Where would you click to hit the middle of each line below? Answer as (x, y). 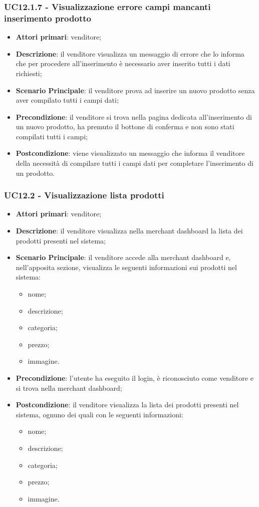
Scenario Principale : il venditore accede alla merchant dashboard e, (123, 257)
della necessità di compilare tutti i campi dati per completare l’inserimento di (135, 163)
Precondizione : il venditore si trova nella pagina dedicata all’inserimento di (134, 116)
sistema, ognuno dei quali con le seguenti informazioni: (99, 414)
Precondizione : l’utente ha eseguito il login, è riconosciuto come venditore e (135, 378)
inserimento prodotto (48, 18)
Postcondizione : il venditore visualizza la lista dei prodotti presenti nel (127, 405)
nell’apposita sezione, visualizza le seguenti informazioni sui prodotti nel (126, 267)
